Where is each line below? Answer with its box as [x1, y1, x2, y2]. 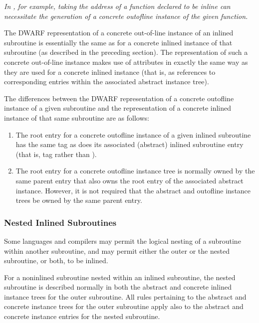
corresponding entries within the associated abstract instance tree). [4, 76, 209, 87]
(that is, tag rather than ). [15, 149, 97, 159]
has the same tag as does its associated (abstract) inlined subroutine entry [15, 139, 244, 150]
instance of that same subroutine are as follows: [4, 112, 149, 123]
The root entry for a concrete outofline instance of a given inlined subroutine [15, 129, 251, 140]
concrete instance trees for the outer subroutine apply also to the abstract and [4, 301, 244, 312]
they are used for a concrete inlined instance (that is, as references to [4, 66, 216, 77]
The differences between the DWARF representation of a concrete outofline [4, 93, 234, 103]
